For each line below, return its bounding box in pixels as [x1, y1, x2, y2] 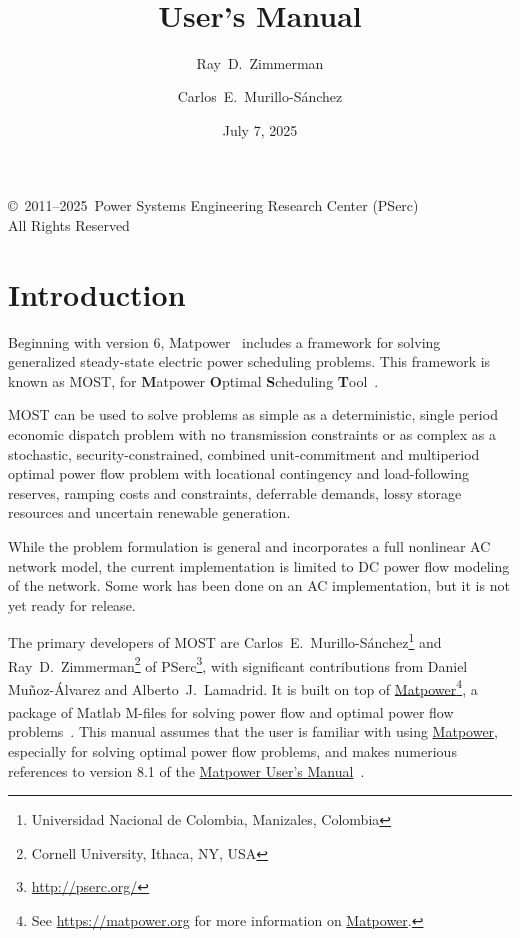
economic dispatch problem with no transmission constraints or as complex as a [8, 423, 497, 444]
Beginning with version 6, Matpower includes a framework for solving [8, 331, 441, 352]
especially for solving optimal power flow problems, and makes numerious [8, 740, 457, 761]
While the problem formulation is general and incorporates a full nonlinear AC [8, 535, 491, 556]
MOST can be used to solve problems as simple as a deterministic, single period [8, 404, 498, 425]
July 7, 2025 [222, 119, 298, 140]
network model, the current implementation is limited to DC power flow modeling [8, 555, 510, 576]
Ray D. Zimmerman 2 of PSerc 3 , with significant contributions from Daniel [8, 652, 468, 676]
